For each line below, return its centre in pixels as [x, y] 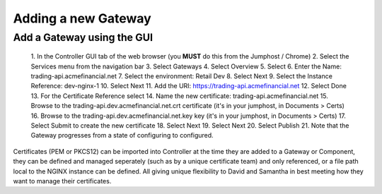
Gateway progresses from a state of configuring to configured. [122, 135]
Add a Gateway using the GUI [83, 37]
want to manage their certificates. [62, 181]
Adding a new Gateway [82, 18]
